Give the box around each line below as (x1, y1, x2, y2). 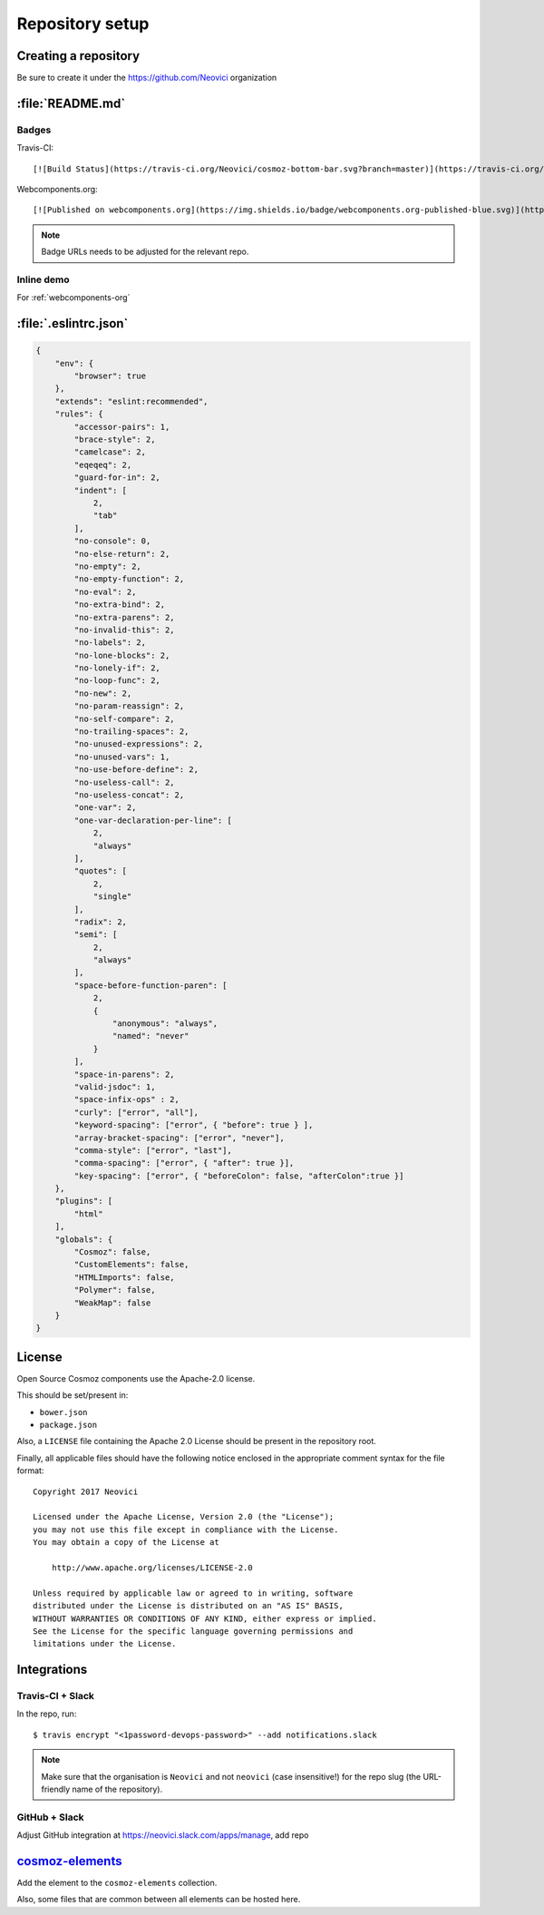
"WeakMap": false (73, 1297, 151, 1308)
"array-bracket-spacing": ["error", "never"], (73, 1132, 285, 1143)
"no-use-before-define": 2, (73, 765, 199, 775)
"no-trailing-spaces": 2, (73, 727, 189, 737)
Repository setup (16, 14, 150, 34)
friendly (41, 1783, 71, 1795)
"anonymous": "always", (112, 1019, 218, 1029)
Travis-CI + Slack (16, 1690, 95, 1703)
